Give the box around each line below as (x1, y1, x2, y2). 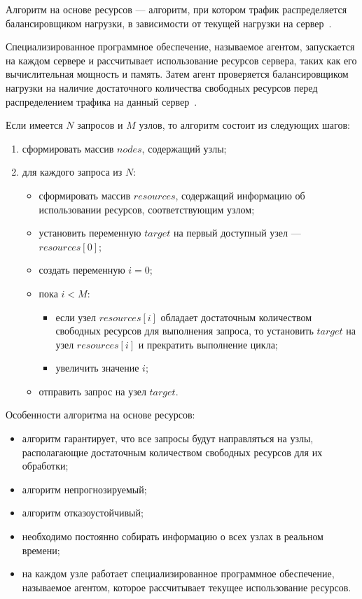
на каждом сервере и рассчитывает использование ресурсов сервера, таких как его (6, 52, 357, 67)
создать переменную (39, 262, 125, 277)
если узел (55, 309, 97, 324)
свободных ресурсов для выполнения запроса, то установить (55, 323, 314, 338)
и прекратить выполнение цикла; (138, 337, 278, 351)
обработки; (22, 458, 69, 473)
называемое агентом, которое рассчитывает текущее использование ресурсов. (22, 579, 351, 594)
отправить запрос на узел (39, 383, 146, 398)
